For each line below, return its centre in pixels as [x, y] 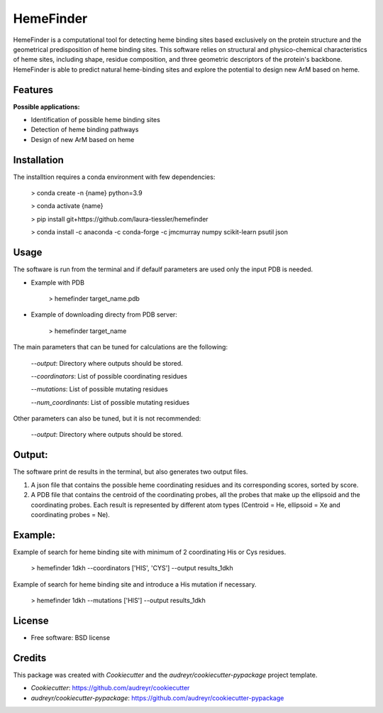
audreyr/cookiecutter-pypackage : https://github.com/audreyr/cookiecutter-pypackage [157, 698]
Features [33, 90]
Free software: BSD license [70, 637]
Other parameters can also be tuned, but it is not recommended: [107, 418]
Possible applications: [46, 107]
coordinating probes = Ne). [70, 514]
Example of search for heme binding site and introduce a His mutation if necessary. [135, 584]
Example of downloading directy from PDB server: [104, 315]
